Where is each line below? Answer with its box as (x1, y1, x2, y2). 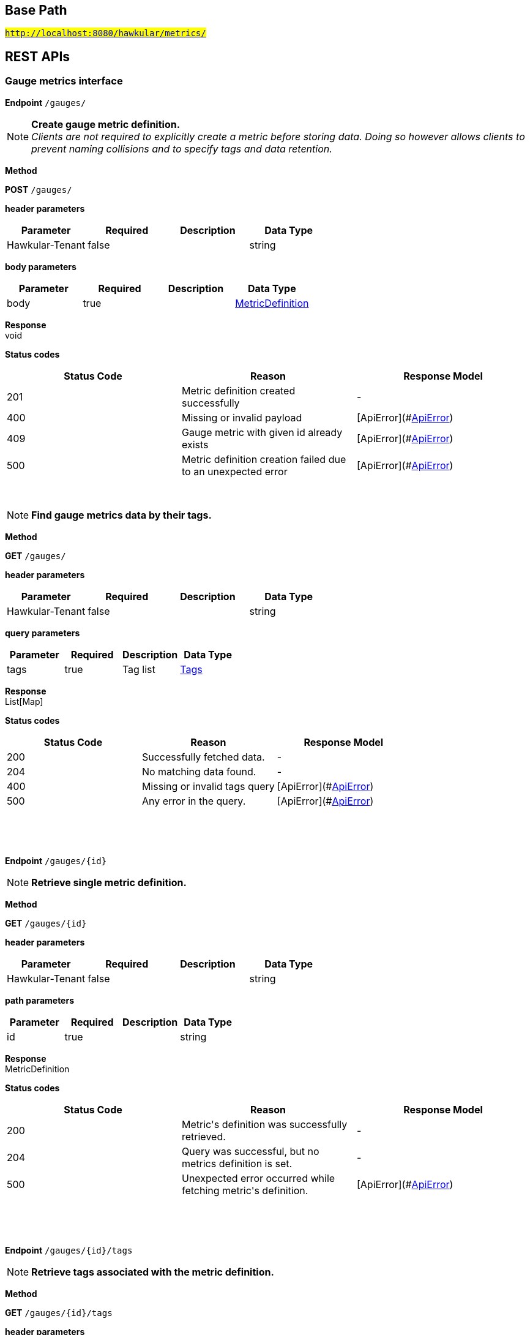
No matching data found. (141, 765, 256, 778)
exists (181, 438, 209, 451)
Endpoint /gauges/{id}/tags (5, 1244, 133, 1255)
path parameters (5, 995, 74, 1006)
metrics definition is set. (181, 1157, 293, 1170)
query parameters (5, 627, 80, 638)
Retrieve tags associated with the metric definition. (31, 1265, 274, 1278)
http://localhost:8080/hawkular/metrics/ (5, 28, 206, 39)
